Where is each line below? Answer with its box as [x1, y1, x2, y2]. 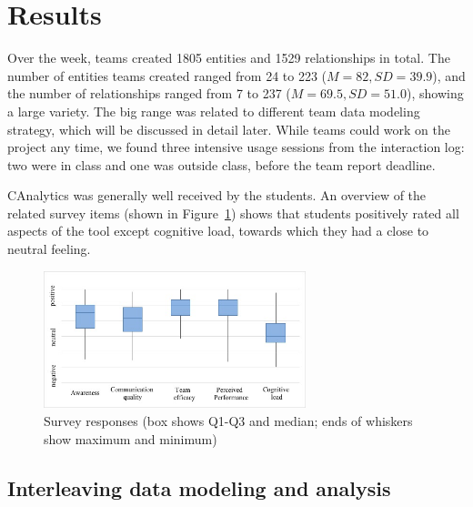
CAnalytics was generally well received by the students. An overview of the [7, 186, 427, 205]
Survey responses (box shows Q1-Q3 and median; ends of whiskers [44, 411, 413, 431]
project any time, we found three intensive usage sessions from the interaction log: [7, 137, 465, 157]
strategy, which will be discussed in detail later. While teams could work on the [7, 119, 450, 138]
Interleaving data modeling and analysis [7, 473, 391, 502]
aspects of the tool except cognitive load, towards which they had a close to [7, 221, 429, 240]
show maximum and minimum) [44, 429, 217, 448]
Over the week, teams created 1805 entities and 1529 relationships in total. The [7, 48, 450, 67]
